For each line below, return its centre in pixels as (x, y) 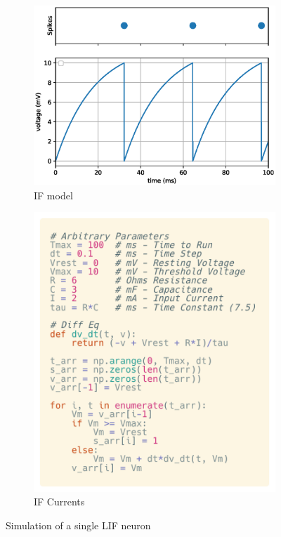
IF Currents (59, 502)
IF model (53, 195)
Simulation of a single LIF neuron (78, 525)
